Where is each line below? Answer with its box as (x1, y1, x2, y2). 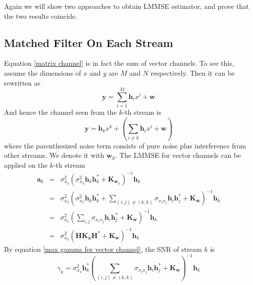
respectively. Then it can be (151, 67, 235, 78)
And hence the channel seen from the (4, 107, 117, 117)
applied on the (4, 159, 48, 170)
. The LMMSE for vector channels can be (115, 150, 241, 160)
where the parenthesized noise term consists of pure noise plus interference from (4, 140, 246, 150)
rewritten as (4, 77, 41, 88)
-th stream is (122, 107, 161, 117)
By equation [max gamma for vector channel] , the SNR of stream (4, 243, 202, 254)
